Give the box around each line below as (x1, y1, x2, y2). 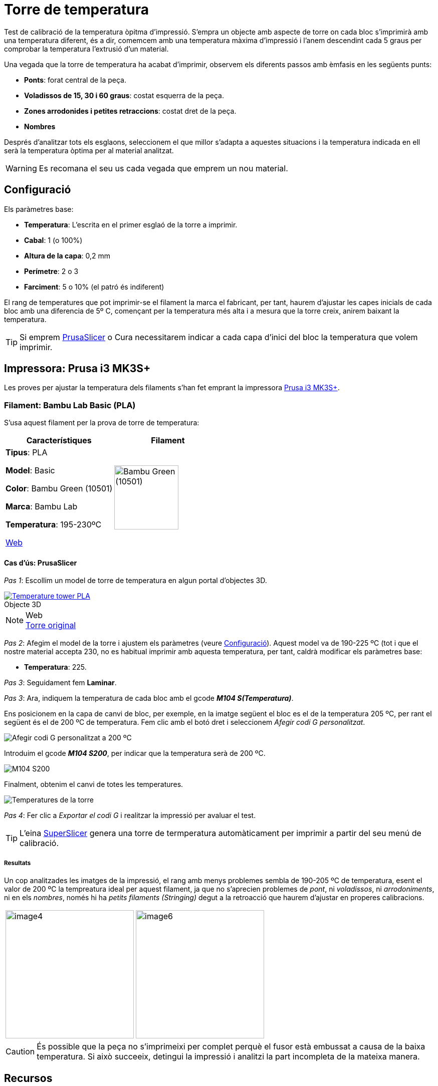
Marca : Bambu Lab (6, 501, 78, 512)
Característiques (26, 435, 92, 446)
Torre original (26, 620, 76, 631)
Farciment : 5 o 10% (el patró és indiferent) (24, 282, 164, 291)
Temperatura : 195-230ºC (6, 519, 102, 530)
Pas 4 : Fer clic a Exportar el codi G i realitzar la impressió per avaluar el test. (4, 811, 256, 820)
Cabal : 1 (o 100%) (24, 235, 83, 244)
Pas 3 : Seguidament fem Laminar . (4, 678, 117, 687)
